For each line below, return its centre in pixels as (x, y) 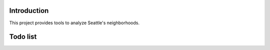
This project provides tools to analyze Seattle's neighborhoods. (74, 23)
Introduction (29, 11)
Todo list (23, 37)
